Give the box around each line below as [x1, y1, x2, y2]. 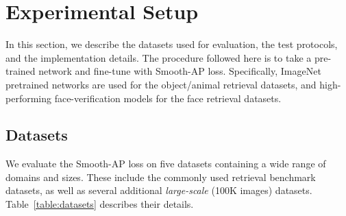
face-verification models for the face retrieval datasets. [54, 91, 282, 105]
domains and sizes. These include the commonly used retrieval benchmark [5, 169, 316, 184]
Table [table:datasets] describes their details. [5, 197, 194, 211]
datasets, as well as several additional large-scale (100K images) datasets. [5, 183, 312, 197]
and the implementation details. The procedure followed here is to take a [5, 50, 312, 64]
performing [5, 91, 51, 105]
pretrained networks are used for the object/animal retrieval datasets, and [5, 77, 317, 91]
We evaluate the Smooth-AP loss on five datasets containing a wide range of [5, 156, 326, 171]
